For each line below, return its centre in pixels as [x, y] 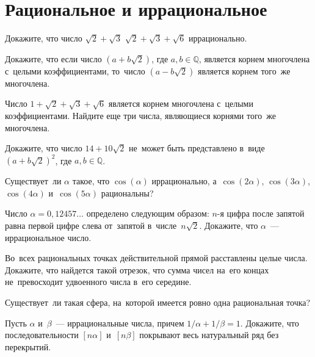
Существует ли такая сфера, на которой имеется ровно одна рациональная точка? [158, 302]
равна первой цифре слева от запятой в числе [91, 225]
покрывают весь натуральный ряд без [209, 335]
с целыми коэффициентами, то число [75, 70]
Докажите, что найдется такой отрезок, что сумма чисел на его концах [137, 269]
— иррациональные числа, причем [120, 323]
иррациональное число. [48, 237]
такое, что [91, 181]
